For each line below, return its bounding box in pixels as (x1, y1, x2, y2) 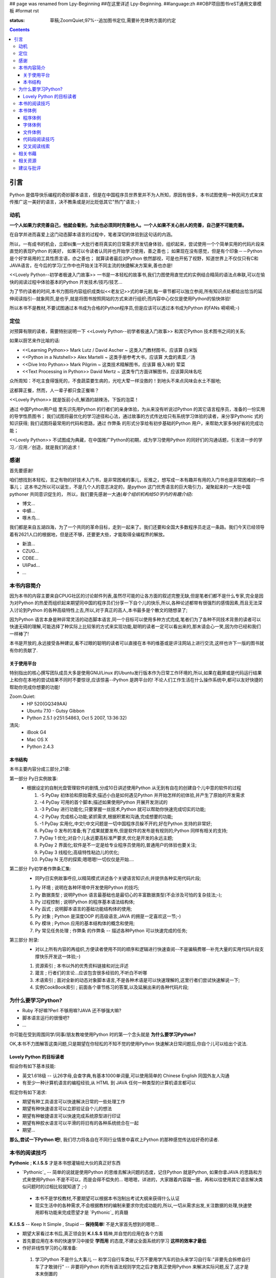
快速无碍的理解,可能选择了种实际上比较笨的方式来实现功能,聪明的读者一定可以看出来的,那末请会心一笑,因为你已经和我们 (9, 624, 261, 630)
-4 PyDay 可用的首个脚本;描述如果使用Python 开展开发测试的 (39, 799, 168, 805)
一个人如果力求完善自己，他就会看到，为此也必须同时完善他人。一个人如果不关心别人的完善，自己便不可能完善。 (9, 222, 247, 229)
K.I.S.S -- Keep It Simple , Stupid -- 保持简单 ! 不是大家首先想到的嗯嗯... (9, 1221, 159, 1227)
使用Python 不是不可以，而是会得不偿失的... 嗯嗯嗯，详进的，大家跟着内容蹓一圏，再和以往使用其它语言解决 (31, 1176, 259, 1182)
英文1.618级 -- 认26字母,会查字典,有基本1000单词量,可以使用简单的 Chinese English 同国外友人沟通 (22, 1072, 230, 1079)
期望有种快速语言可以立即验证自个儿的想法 (22, 1106, 112, 1112)
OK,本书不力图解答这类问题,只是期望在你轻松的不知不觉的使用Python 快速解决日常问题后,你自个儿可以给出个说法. (9, 1040, 248, 1046)
